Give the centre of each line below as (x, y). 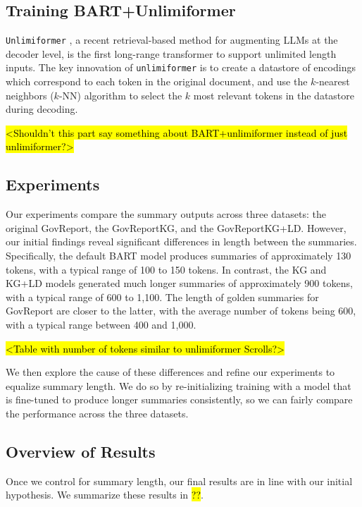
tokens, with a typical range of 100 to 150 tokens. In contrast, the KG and (166, 269)
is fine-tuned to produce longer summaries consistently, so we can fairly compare (179, 399)
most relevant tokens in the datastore (274, 95)
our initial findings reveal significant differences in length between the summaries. (181, 242)
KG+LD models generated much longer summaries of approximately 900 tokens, (179, 283)
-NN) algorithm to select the (120, 95)
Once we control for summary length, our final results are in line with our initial (179, 481)
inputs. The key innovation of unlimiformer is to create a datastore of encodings (181, 67)
